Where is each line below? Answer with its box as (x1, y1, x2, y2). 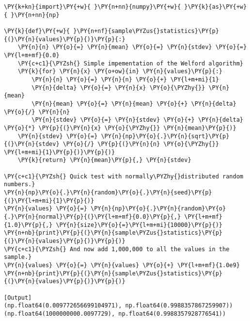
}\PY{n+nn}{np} (11, 11, 60, 18)
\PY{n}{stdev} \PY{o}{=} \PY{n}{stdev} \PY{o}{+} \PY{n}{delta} (31, 116, 243, 124)
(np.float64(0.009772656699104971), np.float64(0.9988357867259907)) (4, 302, 233, 309)
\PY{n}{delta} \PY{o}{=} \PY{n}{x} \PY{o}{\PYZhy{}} (31, 84, 205, 91)
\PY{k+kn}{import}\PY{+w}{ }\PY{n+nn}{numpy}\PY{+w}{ (4, 3, 181, 10)
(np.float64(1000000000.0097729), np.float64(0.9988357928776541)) (4, 310, 226, 317)
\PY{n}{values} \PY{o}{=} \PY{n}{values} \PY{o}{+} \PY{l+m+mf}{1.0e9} (4, 262, 240, 269)
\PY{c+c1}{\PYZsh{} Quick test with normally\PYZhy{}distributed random (4, 173, 243, 180)
